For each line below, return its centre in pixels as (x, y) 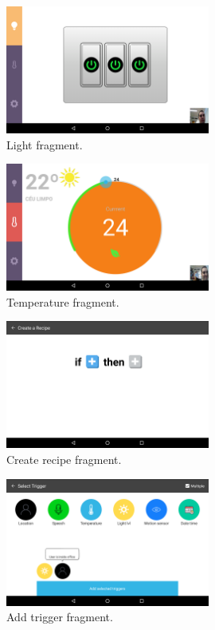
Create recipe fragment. (64, 459)
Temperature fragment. (63, 301)
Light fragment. (45, 144)
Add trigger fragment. (60, 617)
